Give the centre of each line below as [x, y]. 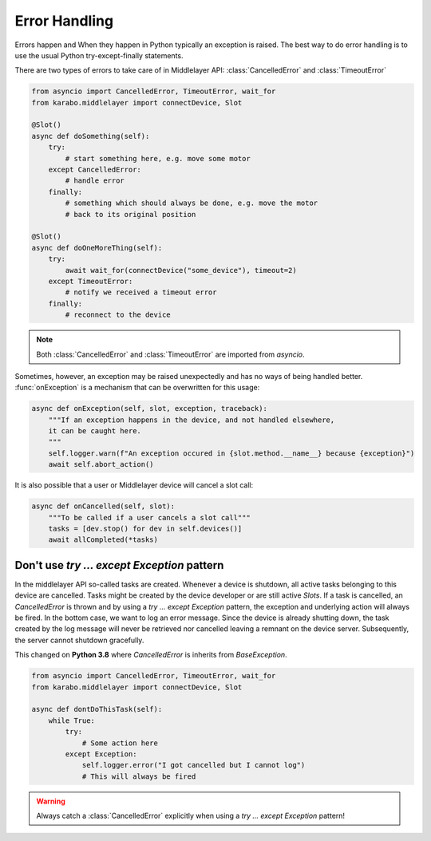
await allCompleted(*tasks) [103, 540]
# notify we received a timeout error [141, 292]
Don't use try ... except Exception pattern [119, 565]
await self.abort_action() [101, 464]
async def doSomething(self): [91, 136]
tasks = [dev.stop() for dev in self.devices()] [145, 528]
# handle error [95, 181]
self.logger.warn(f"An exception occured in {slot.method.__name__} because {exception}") [231, 453]
